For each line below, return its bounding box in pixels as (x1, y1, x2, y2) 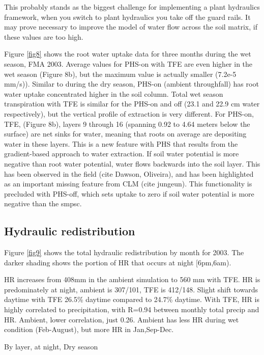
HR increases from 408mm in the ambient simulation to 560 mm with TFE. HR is (4, 274, 260, 285)
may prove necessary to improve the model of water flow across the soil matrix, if (4, 21, 257, 32)
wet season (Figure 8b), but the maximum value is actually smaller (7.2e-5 (4, 68, 237, 79)
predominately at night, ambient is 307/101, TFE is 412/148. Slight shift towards (4, 284, 258, 294)
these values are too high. (4, 31, 83, 42)
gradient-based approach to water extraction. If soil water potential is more (4, 148, 239, 159)
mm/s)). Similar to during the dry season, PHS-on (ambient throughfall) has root (4, 78, 259, 89)
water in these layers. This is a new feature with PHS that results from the (4, 138, 238, 149)
